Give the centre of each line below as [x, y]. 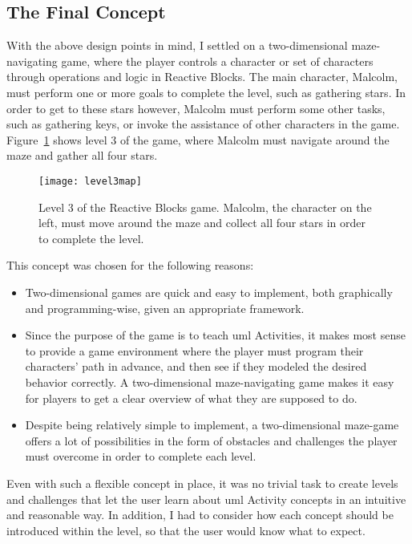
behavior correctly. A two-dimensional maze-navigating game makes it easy [210, 382]
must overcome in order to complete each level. [141, 456]
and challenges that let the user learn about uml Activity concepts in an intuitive [206, 499]
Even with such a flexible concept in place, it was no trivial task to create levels [202, 483]
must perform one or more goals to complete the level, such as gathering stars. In [206, 92]
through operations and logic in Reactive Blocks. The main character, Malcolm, [202, 77]
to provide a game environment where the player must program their [194, 350]
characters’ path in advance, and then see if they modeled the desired [196, 366]
